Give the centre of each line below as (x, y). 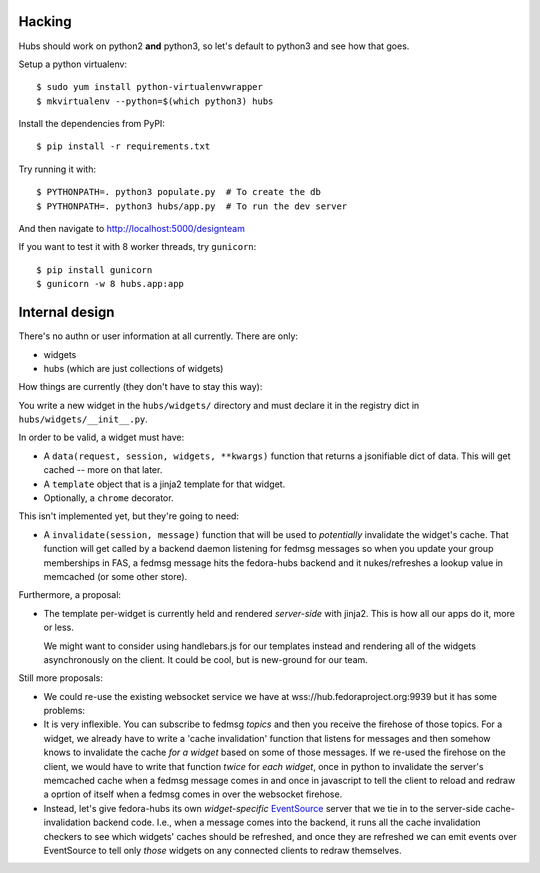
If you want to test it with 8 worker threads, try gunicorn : (137, 247)
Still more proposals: (61, 678)
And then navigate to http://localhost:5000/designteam (131, 229)
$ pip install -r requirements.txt (123, 146)
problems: (64, 711)
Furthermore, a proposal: (70, 595)
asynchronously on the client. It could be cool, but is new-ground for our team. (206, 659)
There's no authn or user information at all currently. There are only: (158, 336)
